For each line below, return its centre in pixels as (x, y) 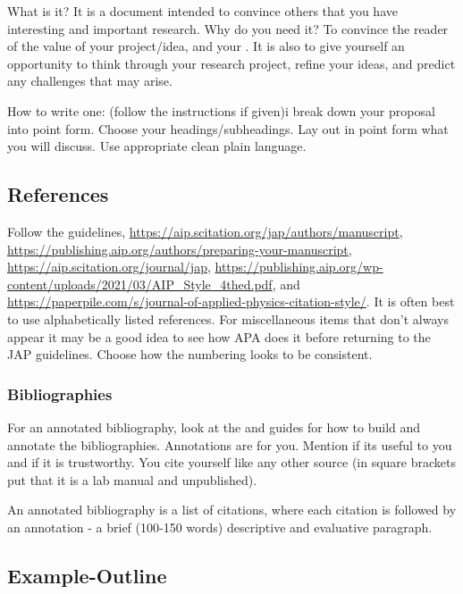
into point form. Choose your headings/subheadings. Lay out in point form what (228, 128)
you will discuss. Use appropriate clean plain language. (157, 146)
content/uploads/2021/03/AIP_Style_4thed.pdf (140, 284)
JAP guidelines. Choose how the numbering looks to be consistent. (190, 354)
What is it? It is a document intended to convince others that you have (202, 11)
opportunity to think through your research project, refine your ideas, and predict (231, 63)
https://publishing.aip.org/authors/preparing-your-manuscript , (180, 249)
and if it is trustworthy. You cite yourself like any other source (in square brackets (232, 462)
